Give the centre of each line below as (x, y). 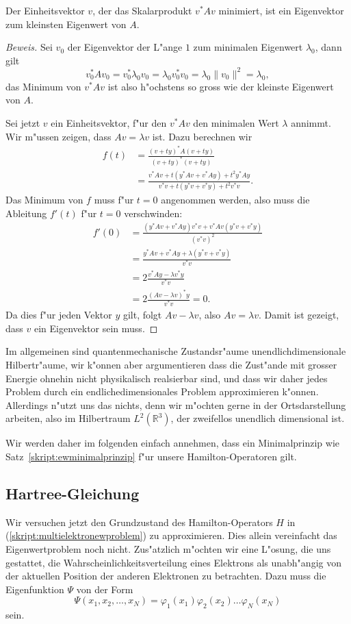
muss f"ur (114, 200)
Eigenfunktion (35, 589)
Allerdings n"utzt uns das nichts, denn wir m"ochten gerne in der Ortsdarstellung (176, 404)
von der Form (105, 589)
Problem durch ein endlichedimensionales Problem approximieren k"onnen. (162, 391)
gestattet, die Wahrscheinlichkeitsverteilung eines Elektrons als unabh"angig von (173, 562)
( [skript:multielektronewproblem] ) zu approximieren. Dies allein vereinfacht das (171, 535)
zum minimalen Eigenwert (248, 47)
